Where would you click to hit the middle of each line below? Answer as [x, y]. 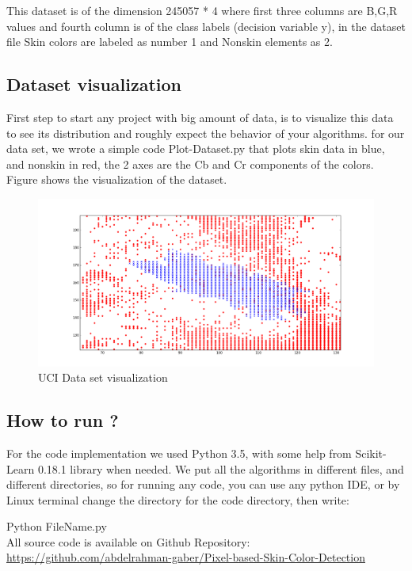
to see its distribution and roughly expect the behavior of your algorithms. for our [206, 133]
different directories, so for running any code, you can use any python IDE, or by [203, 484]
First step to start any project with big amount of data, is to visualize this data [200, 117]
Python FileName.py [57, 526]
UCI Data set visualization [103, 377]
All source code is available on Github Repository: [128, 541]
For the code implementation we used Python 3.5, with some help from [179, 453]
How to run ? [63, 420]
